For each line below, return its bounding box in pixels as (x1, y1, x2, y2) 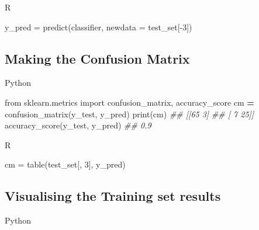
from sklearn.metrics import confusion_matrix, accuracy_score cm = (5, 96, 254, 108)
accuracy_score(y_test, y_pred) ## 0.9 (5, 119, 151, 131)
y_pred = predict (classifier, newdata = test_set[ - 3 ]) (5, 20, 192, 33)
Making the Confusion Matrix (5, 49, 190, 67)
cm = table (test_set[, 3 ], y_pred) (5, 158, 126, 170)
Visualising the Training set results (5, 187, 221, 205)
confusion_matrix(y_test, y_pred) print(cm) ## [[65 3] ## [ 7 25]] (5, 107, 254, 120)
